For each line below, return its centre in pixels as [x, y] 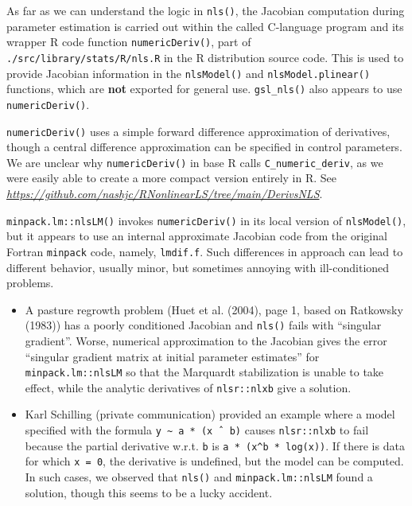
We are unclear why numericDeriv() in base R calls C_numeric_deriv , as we [195, 162]
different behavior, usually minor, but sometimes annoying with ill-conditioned [198, 267]
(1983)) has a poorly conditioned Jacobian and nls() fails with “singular [203, 325]
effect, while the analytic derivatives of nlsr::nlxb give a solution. [188, 387]
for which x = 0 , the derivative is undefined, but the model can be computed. [214, 461]
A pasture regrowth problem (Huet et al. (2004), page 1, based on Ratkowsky [214, 309]
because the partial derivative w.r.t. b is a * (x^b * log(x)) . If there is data [215, 445]
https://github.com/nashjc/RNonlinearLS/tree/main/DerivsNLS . [165, 194]
